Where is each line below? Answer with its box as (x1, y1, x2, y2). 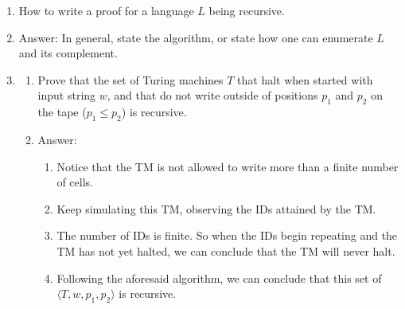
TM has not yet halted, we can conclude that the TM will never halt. (56, 242, 395, 259)
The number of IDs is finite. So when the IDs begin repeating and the (56, 227, 398, 244)
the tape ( (37, 104, 87, 120)
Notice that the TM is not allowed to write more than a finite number (56, 158, 399, 174)
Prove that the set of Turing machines (37, 71, 224, 88)
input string (37, 87, 96, 104)
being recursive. (208, 2, 285, 18)
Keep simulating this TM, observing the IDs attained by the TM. (56, 200, 376, 217)
